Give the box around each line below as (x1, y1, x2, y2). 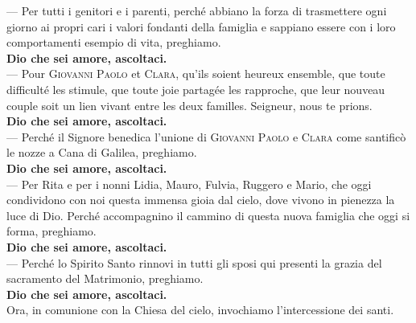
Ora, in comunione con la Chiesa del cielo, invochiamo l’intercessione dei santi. (6, 301, 394, 318)
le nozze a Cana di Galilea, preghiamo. (6, 144, 197, 161)
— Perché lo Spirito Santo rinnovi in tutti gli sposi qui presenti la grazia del (6, 254, 382, 271)
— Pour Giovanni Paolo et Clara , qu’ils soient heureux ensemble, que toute (6, 65, 385, 82)
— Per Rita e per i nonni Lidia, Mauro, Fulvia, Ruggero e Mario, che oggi (6, 175, 372, 192)
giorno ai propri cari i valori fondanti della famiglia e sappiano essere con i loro (6, 18, 396, 35)
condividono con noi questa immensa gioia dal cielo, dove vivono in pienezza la (6, 191, 395, 208)
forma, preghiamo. (6, 223, 97, 239)
